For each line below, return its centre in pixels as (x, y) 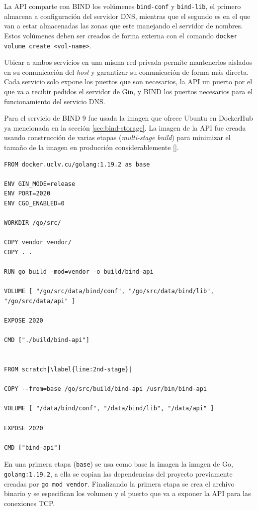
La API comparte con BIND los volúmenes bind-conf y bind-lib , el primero (123, 6)
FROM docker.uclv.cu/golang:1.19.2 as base (77, 164)
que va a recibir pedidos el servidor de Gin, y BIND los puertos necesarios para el (128, 91)
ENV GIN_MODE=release (40, 184)
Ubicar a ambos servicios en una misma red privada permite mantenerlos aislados (128, 62)
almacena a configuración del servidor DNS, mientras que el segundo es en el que (127, 16)
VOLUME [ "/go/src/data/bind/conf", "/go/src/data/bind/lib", (109, 291)
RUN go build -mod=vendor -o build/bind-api (79, 272)
